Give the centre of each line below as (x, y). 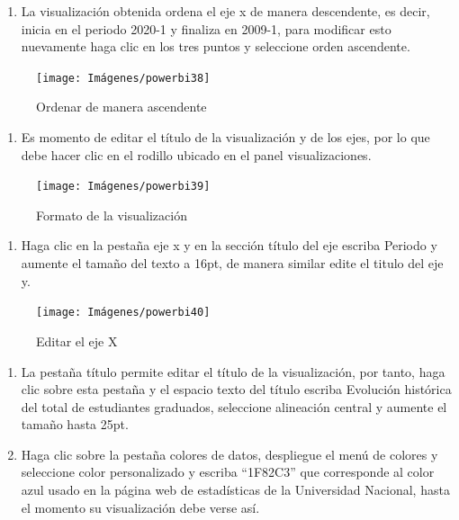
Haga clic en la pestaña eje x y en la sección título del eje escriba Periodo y (229, 245)
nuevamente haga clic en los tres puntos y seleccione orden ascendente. (216, 46)
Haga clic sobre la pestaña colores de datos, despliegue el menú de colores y (229, 454)
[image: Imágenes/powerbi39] (123, 187)
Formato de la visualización (112, 215)
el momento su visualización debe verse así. (140, 507)
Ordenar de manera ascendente (121, 107)
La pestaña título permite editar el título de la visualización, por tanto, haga (233, 371)
